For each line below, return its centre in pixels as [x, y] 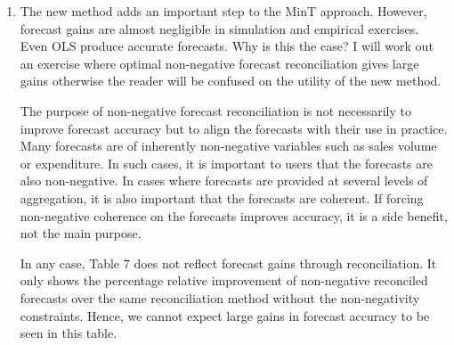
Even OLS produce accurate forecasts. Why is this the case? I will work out [227, 46]
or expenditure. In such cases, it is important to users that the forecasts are [226, 163]
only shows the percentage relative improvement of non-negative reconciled [224, 280]
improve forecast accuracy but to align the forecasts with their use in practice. [234, 128]
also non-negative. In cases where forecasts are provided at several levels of [224, 181]
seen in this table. [69, 333]
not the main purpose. [81, 233]
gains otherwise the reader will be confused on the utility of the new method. [231, 81]
